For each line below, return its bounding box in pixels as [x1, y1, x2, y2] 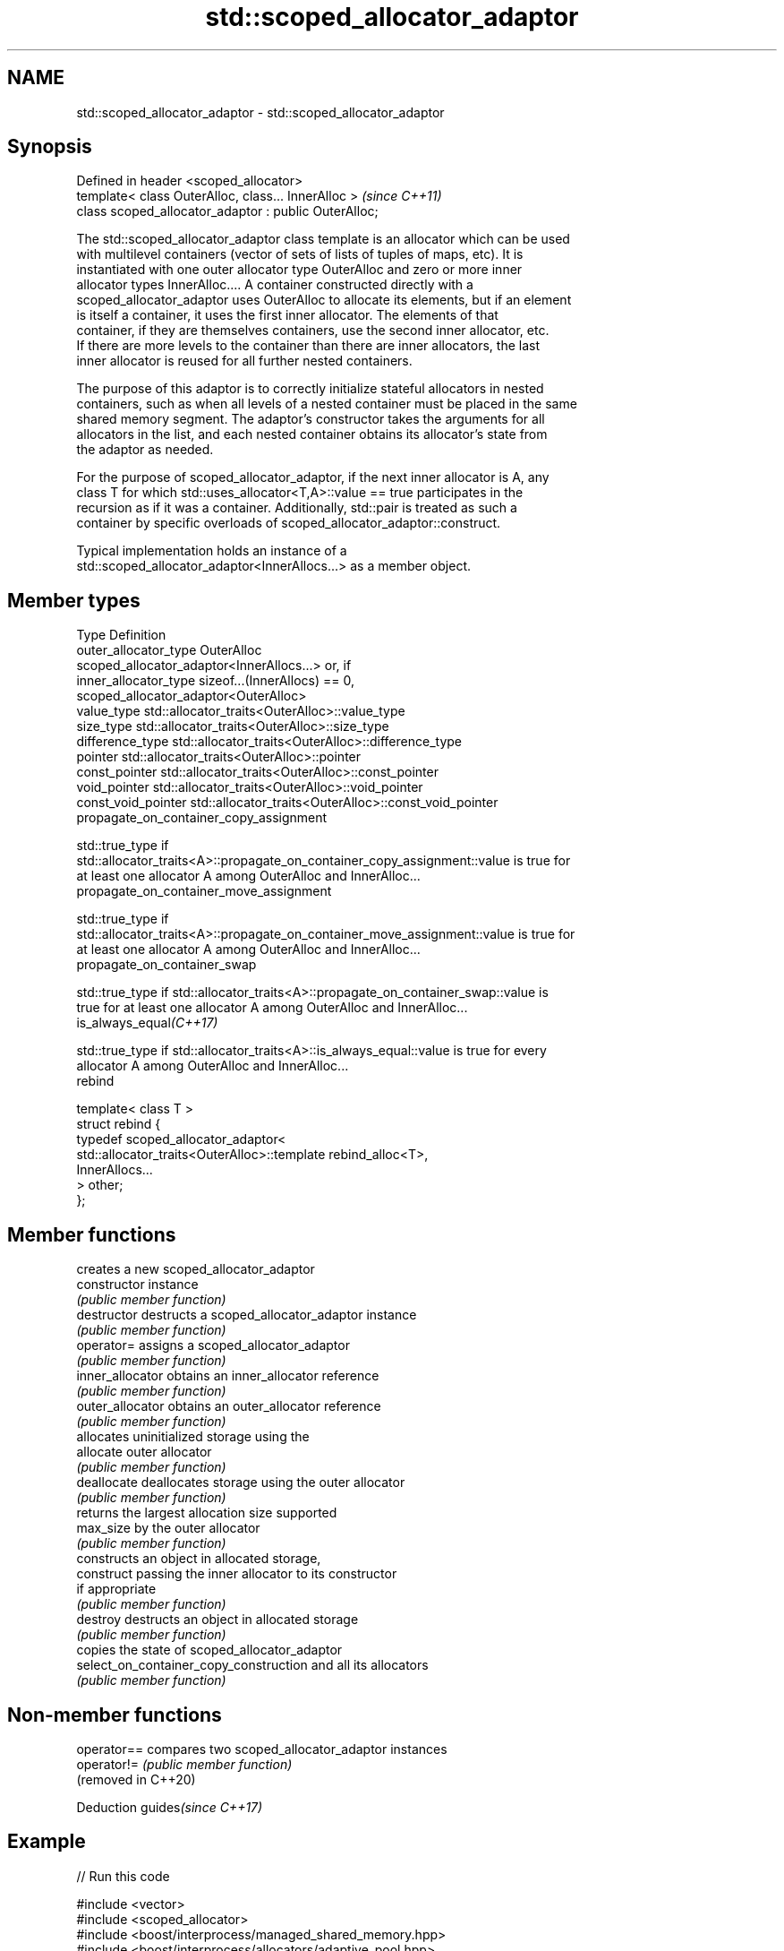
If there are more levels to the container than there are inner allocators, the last [76, 338, 540, 354]
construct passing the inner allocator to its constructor [76, 1566, 397, 1582]
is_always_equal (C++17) [76, 1015, 218, 1031]
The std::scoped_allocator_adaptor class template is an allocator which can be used [76, 231, 570, 247]
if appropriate [76, 1581, 157, 1597]
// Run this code [76, 1868, 170, 1884]
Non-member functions [7, 1703, 222, 1726]
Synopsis [7, 135, 92, 159]
